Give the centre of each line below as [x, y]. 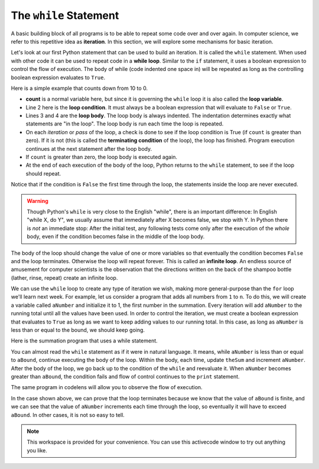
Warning [38, 200]
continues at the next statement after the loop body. [89, 148]
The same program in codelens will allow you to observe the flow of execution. [107, 387]
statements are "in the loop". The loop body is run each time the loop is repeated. [125, 124]
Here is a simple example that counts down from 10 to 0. [79, 88]
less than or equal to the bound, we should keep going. [78, 330]
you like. [37, 450]
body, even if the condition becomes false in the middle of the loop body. [116, 237]
